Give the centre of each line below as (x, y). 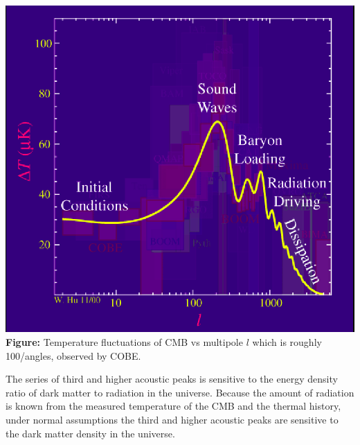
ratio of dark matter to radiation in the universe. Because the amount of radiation (180, 392)
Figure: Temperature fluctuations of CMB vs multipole (124, 342)
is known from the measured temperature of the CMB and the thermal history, (173, 406)
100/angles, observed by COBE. (73, 355)
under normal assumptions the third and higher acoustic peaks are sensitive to (172, 420)
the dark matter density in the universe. (90, 433)
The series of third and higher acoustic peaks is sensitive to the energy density (172, 379)
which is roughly (287, 342)
